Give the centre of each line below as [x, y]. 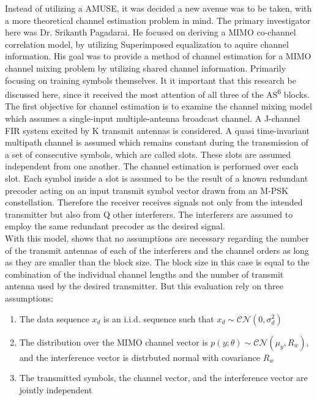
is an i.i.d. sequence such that [159, 318]
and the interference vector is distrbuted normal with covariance [140, 357]
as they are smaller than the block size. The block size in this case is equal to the [157, 262]
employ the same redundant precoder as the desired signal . [115, 226]
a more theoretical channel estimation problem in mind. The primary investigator [158, 20]
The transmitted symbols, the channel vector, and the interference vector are [163, 378]
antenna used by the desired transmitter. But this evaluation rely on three [144, 286]
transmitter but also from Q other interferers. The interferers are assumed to [149, 214]
